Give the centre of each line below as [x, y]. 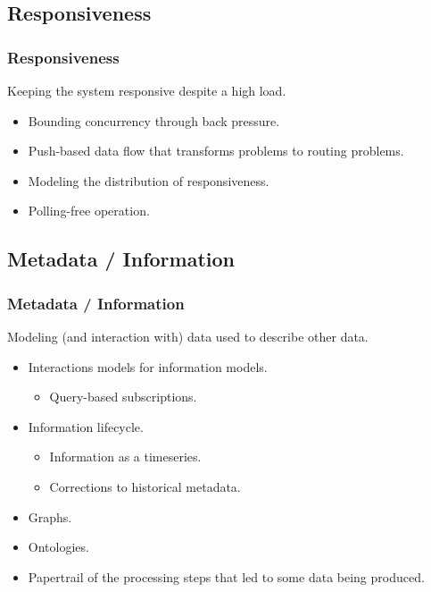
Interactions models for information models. [148, 366]
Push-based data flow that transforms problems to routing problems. [216, 151]
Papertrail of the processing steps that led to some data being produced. [226, 576]
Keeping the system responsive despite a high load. [147, 90]
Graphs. [50, 516]
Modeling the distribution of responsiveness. [149, 180]
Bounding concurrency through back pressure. [154, 120]
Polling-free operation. [89, 211]
